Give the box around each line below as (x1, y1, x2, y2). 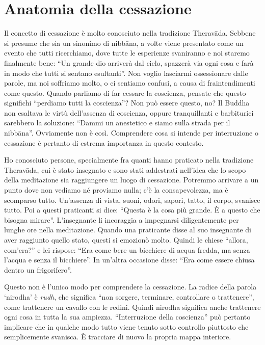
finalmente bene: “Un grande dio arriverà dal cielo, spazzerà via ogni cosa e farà (4, 57, 254, 68)
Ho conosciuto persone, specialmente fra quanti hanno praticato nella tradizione (4, 154, 254, 165)
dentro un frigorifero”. (4, 264, 72, 275)
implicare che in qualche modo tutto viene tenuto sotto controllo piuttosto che (4, 321, 249, 332)
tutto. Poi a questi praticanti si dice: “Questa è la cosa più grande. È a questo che (4, 204, 260, 215)
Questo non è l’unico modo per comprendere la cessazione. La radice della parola (4, 281, 257, 292)
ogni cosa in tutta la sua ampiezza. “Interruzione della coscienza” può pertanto (4, 311, 251, 322)
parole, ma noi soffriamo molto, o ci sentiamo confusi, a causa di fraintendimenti (4, 77, 255, 88)
